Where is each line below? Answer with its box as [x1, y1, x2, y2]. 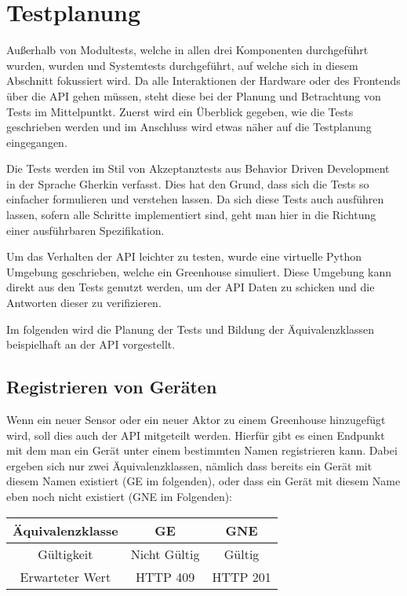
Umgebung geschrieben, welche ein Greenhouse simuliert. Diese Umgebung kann [6, 263, 392, 280]
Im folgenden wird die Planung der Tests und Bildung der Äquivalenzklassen [6, 320, 375, 337]
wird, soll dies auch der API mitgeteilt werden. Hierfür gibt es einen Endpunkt [6, 426, 385, 443]
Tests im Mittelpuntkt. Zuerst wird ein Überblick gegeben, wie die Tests [6, 103, 354, 119]
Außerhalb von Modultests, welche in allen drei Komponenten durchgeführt [6, 42, 369, 58]
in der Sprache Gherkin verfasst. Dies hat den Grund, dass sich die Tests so [6, 175, 369, 192]
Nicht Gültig [130, 544, 200, 563]
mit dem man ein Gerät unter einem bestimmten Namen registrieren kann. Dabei [6, 442, 398, 459]
